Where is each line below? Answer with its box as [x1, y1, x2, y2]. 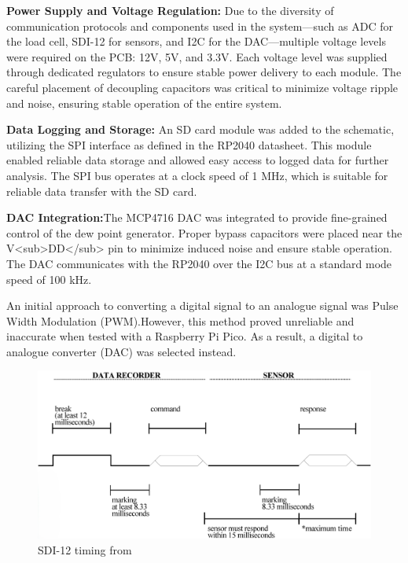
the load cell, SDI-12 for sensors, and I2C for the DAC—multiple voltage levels [6, 33, 386, 50]
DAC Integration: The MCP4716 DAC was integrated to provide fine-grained [6, 209, 388, 226]
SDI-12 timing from [38, 541, 132, 557]
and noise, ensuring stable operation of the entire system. [6, 94, 282, 111]
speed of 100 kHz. [6, 270, 92, 287]
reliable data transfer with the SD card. [6, 182, 197, 199]
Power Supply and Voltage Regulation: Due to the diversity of [6, 2, 334, 18]
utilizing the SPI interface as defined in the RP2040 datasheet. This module [6, 136, 372, 153]
